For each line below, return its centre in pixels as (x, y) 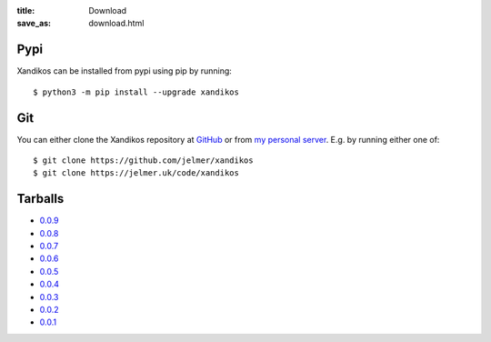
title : (26, 10)
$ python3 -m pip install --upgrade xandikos (136, 92)
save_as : (34, 24)
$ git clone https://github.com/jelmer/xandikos (143, 160)
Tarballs (40, 199)
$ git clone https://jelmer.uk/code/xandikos (136, 173)
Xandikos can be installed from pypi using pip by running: (124, 71)
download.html (116, 24)
